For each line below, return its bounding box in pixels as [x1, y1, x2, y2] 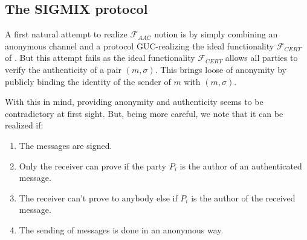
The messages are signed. [19, 139, 112, 151]
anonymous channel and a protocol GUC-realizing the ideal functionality [5, 39, 274, 52]
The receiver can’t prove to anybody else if [19, 191, 178, 204]
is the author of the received [191, 191, 296, 204]
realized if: [5, 119, 44, 131]
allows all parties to [225, 51, 298, 64]
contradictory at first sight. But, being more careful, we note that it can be [5, 107, 283, 119]
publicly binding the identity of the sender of [5, 75, 171, 87]
